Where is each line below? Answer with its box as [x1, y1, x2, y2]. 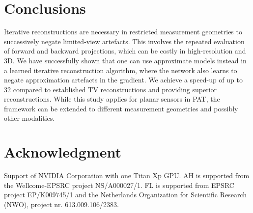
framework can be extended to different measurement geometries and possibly [4, 103, 238, 113]
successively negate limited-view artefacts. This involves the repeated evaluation [4, 36, 245, 46]
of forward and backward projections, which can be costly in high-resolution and [4, 46, 246, 56]
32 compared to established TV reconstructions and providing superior [4, 84, 217, 94]
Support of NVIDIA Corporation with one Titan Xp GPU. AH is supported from [4, 170, 250, 181]
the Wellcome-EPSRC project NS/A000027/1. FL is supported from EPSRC [4, 180, 234, 190]
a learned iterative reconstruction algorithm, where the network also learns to [4, 65, 237, 75]
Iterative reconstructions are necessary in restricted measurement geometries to [4, 27, 242, 37]
